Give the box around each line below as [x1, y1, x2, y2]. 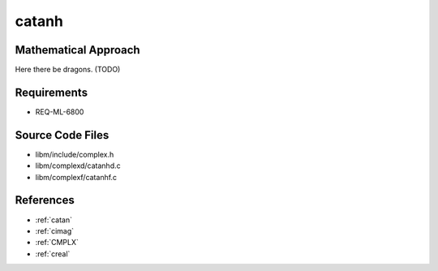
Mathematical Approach [15, 43, 141, 57]
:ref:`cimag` [35, 226, 75, 235]
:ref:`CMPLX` [35, 238, 79, 247]
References [15, 193, 75, 207]
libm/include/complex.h [35, 149, 114, 159]
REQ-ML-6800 [35, 106, 84, 117]
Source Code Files [15, 128, 109, 142]
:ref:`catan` [35, 215, 73, 225]
